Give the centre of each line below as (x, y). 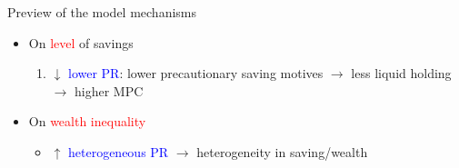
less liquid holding (401, 73)
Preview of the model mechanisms (102, 12)
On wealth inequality (87, 121)
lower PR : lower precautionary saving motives (196, 73)
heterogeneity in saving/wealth (282, 151)
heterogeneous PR (119, 151)
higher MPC (109, 90)
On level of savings (81, 42)
